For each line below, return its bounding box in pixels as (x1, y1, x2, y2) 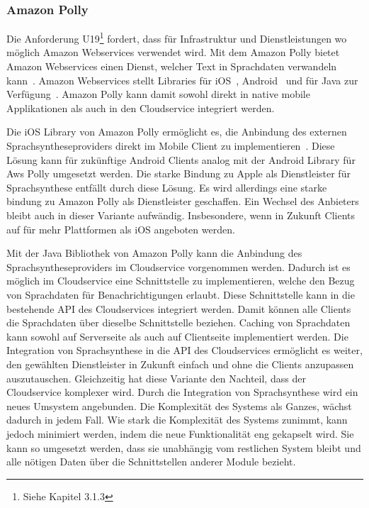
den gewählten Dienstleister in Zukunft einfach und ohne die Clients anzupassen (6, 356, 354, 371)
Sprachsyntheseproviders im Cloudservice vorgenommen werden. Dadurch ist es (6, 259, 351, 274)
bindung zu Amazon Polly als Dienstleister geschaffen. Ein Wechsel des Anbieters (6, 194, 359, 209)
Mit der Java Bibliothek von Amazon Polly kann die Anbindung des (6, 245, 302, 260)
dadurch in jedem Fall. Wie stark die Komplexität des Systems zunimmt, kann (6, 412, 348, 427)
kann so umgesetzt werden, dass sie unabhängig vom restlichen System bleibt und (6, 440, 361, 455)
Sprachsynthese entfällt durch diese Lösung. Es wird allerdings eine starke (6, 180, 327, 194)
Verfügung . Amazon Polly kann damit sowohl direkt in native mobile (6, 87, 310, 101)
